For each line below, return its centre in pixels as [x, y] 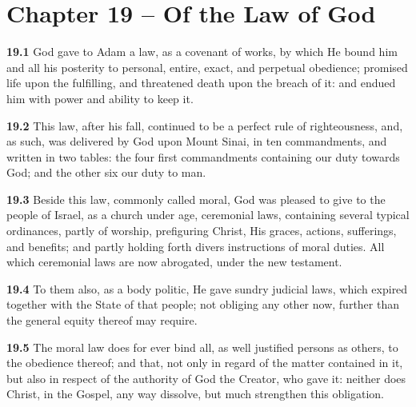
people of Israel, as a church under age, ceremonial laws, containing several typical [208, 215]
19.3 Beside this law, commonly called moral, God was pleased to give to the [196, 199]
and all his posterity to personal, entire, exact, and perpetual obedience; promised [207, 67]
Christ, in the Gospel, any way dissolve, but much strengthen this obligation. [195, 394]
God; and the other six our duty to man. [106, 172]
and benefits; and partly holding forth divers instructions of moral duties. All [196, 246]
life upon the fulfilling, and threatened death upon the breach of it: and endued [201, 83]
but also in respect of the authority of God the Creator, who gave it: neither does [206, 378]
